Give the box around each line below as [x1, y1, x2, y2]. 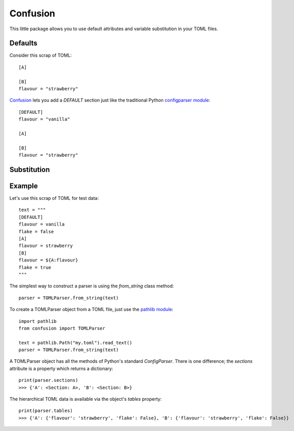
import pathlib [18, 318, 57, 324]
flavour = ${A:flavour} [18, 257, 79, 263]
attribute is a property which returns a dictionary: [9, 365, 113, 372]
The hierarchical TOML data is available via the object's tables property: [9, 396, 162, 402]
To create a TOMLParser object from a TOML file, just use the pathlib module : [9, 306, 174, 313]
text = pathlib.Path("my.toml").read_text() [18, 340, 133, 345]
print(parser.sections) [18, 377, 79, 383]
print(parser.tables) [18, 408, 73, 414]
